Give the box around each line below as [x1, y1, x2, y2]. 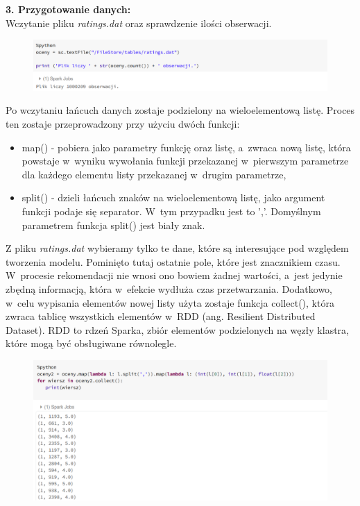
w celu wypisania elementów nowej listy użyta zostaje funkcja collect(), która [6, 295, 334, 310]
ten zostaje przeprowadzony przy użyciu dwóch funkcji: [6, 117, 240, 131]
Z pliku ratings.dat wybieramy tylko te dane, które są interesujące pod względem [6, 241, 349, 255]
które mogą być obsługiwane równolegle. [6, 336, 177, 351]
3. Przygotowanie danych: [6, 2, 131, 16]
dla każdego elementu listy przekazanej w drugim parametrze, [22, 167, 286, 181]
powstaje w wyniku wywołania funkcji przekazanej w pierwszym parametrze [22, 153, 349, 168]
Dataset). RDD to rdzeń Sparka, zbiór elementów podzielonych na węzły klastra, [6, 322, 349, 337]
